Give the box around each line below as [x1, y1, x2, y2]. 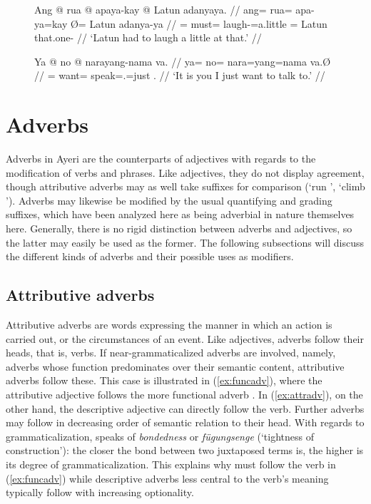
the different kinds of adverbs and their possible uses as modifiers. [6, 249, 294, 264]
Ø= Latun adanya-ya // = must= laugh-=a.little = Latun [70, 16, 327, 31]
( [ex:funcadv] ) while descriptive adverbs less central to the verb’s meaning [6, 470, 329, 485]
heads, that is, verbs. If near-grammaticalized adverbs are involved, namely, [6, 345, 336, 360]
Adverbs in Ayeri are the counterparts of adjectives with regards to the [6, 151, 316, 166]
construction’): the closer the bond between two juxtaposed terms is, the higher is [6, 443, 364, 458]
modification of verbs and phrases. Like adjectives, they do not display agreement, [6, 165, 365, 180]
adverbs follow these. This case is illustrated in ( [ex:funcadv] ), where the [6, 373, 322, 388]
